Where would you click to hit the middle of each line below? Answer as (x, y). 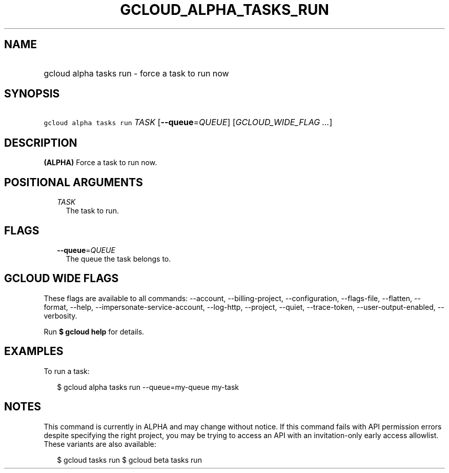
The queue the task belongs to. (118, 259)
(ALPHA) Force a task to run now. (100, 163)
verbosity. (60, 316)
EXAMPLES (34, 351)
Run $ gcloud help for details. (94, 331)
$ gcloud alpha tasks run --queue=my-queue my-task (148, 387)
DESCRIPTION (41, 143)
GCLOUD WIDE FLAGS (62, 279)
